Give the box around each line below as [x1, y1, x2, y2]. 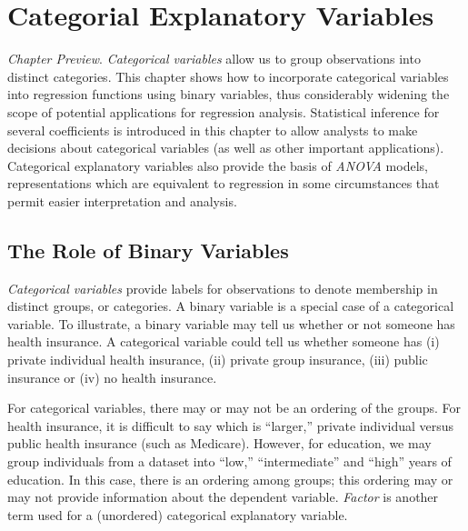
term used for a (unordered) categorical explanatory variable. [7, 505, 348, 524]
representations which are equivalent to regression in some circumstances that [7, 174, 440, 193]
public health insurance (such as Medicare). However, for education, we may [7, 434, 432, 453]
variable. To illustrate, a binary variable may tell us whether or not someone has [7, 314, 455, 333]
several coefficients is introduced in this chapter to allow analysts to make [7, 120, 418, 139]
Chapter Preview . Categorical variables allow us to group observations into [7, 49, 421, 68]
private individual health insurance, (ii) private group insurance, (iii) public [7, 350, 428, 369]
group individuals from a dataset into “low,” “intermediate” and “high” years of [7, 452, 452, 471]
